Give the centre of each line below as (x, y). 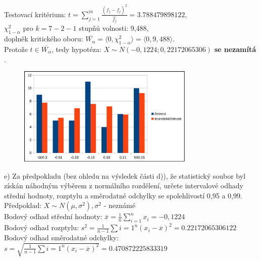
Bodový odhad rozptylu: (42, 227)
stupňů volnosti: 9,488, (114, 28)
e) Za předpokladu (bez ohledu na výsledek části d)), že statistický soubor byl (125, 175)
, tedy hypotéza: (76, 49)
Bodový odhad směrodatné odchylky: (62, 238)
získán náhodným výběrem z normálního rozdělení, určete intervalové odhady (124, 186)
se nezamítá (235, 49)
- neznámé (119, 205)
